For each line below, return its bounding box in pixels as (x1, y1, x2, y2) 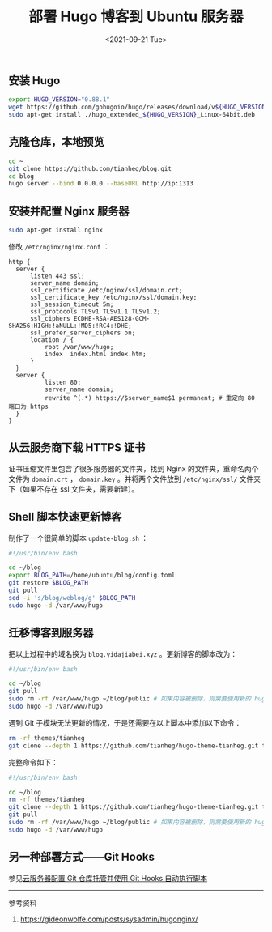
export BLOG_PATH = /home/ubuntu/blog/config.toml (8, 572, 176, 580)
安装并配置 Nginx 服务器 (8, 204, 130, 218)
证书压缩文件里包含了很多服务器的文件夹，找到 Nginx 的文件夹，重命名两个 (8, 463, 259, 474)
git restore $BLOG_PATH (8, 579, 89, 587)
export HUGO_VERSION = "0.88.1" (8, 96, 111, 104)
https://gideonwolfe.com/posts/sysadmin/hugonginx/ (19, 914, 198, 924)
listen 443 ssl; (29, 272, 85, 280)
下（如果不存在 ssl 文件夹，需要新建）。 (8, 483, 139, 494)
